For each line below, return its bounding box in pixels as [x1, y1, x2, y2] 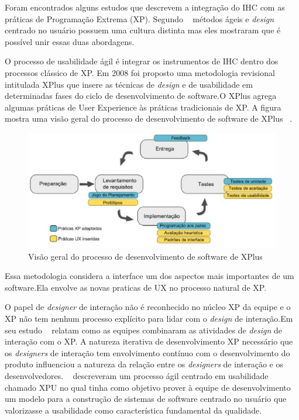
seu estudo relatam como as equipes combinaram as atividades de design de [5, 323, 282, 336]
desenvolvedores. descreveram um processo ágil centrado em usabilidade [5, 369, 269, 381]
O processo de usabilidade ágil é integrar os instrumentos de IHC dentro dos [5, 55, 279, 67]
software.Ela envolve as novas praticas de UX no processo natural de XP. [5, 281, 267, 293]
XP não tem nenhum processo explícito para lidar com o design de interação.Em [5, 312, 293, 324]
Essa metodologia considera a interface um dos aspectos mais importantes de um [5, 270, 294, 282]
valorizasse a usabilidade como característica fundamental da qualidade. [5, 404, 262, 416]
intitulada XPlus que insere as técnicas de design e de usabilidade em [5, 78, 253, 90]
